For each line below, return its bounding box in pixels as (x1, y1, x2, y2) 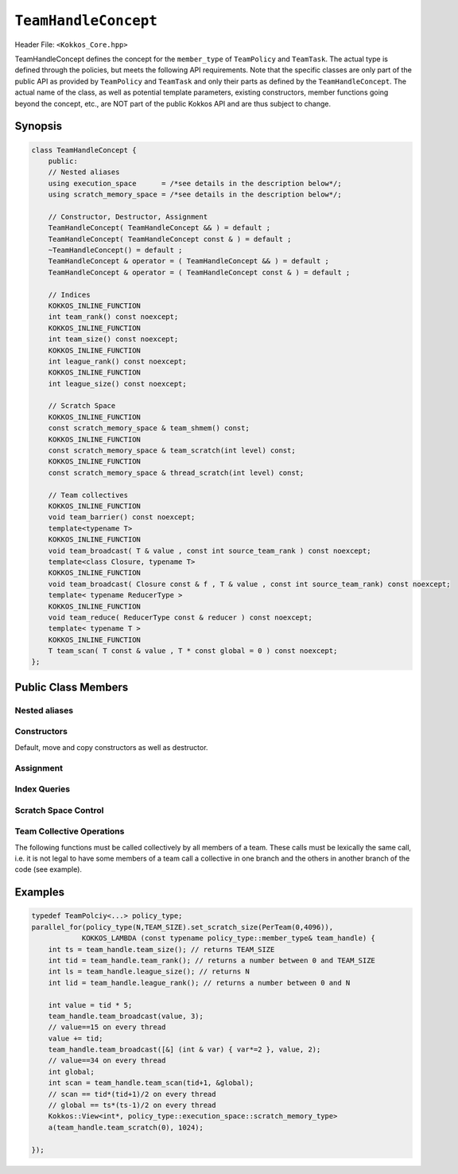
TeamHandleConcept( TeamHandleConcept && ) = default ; (48, 224, 271, 232)
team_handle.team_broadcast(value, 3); (48, 1011, 204, 1020)
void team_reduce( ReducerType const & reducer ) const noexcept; (48, 612, 313, 622)
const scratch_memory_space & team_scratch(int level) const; (48, 446, 296, 455)
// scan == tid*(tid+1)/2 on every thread (48, 1090, 216, 1098)
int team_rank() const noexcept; (48, 313, 179, 321)
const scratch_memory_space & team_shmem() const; (48, 424, 250, 433)
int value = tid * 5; (48, 1001, 133, 1009)
